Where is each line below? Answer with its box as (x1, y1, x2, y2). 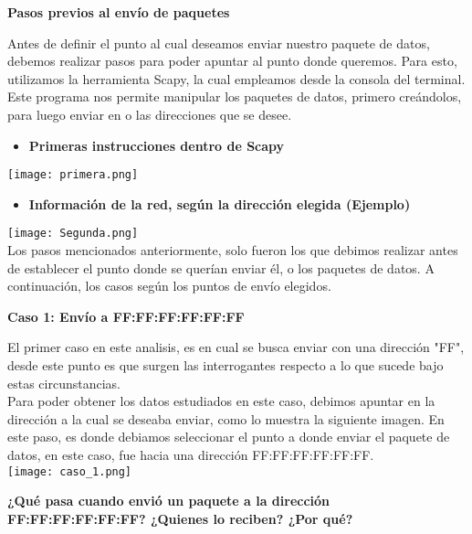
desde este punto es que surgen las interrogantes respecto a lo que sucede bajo (7, 356, 444, 375)
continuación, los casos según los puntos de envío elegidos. (7, 276, 331, 295)
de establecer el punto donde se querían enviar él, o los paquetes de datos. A (7, 258, 435, 277)
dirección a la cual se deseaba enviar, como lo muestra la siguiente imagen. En (7, 409, 445, 428)
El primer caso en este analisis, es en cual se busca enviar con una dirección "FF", (7, 337, 465, 357)
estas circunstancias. (7, 373, 121, 392)
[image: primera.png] (7, 168, 139, 182)
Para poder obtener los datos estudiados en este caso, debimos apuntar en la (7, 391, 435, 411)
